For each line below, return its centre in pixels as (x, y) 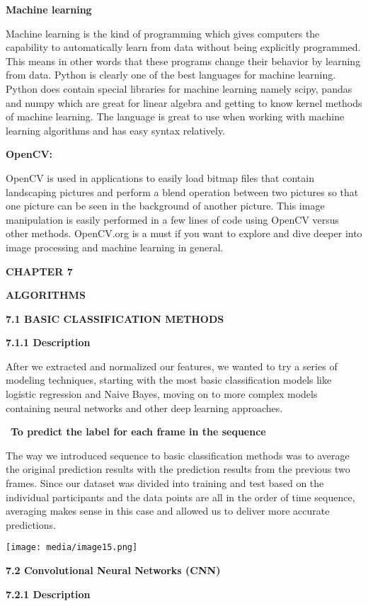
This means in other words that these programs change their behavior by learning (183, 61)
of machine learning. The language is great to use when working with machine (175, 116)
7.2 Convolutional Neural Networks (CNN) (113, 570)
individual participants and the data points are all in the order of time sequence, (180, 497)
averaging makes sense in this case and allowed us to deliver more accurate (168, 511)
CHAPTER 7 (39, 271)
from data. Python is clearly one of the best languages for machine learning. (171, 75)
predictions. (31, 524)
